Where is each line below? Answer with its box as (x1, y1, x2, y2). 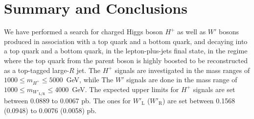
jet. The (76, 65, 101, 75)
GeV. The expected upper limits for (72, 84, 179, 94)
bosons (219, 26, 239, 37)
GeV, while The (66, 74, 114, 85)
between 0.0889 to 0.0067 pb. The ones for (4, 95, 131, 105)
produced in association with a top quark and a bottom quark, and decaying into (4, 36, 248, 46)
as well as (177, 26, 206, 37)
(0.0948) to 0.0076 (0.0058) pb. (4, 105, 97, 115)
